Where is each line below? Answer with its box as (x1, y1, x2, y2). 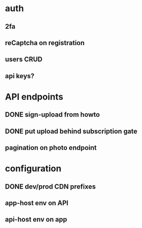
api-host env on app (5, 215, 67, 224)
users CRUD (5, 55, 43, 64)
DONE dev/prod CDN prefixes (5, 182, 96, 191)
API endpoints (5, 91, 63, 102)
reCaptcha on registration (5, 38, 85, 47)
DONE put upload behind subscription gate (5, 127, 138, 135)
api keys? (5, 71, 35, 80)
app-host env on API (5, 199, 69, 207)
